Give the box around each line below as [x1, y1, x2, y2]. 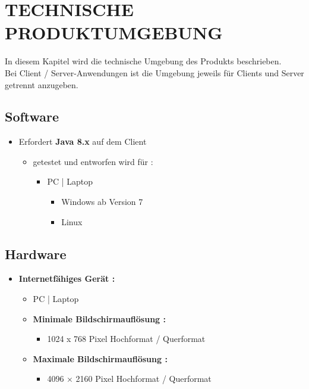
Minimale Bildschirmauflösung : [33, 312, 166, 325]
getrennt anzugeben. [5, 78, 78, 91]
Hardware [5, 244, 67, 263]
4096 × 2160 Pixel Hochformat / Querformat [47, 372, 212, 385]
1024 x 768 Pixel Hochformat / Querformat [47, 332, 206, 345]
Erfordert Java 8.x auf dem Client [18, 135, 147, 148]
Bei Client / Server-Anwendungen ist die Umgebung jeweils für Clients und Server [5, 66, 304, 79]
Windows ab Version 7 [61, 195, 143, 208]
